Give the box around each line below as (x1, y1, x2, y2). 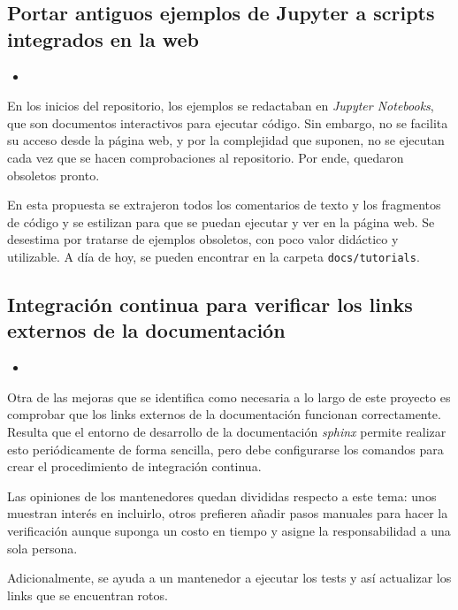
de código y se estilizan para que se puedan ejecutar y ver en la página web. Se (7, 212, 435, 231)
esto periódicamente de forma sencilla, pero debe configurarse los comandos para (7, 439, 444, 458)
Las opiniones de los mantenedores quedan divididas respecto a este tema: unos (7, 486, 437, 505)
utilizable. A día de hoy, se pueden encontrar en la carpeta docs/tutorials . (7, 247, 420, 265)
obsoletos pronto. (7, 165, 100, 184)
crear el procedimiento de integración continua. (7, 457, 262, 476)
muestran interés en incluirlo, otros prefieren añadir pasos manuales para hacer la (7, 504, 448, 522)
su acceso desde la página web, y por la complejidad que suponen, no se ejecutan (7, 131, 445, 149)
